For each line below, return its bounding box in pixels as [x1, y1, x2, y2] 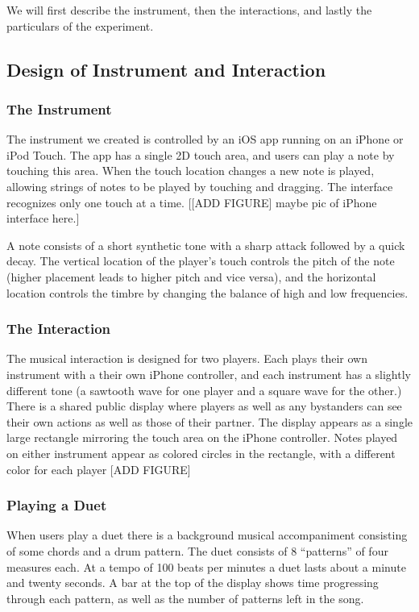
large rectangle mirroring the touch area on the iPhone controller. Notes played [6, 429, 398, 446]
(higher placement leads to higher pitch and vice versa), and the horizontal [6, 268, 376, 285]
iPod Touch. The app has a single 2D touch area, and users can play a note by [6, 146, 395, 163]
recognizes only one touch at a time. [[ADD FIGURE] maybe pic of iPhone [6, 194, 377, 210]
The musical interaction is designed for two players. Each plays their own [6, 350, 367, 367]
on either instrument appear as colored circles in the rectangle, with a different [6, 444, 396, 461]
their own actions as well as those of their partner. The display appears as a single [6, 413, 413, 430]
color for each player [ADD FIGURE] [6, 460, 191, 477]
